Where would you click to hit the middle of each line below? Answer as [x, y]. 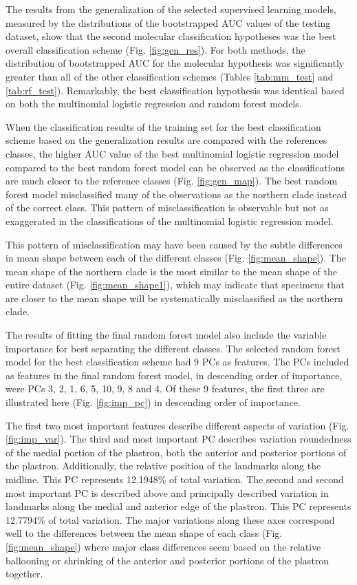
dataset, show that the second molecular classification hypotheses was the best [171, 36]
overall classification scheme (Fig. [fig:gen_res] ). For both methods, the [155, 49]
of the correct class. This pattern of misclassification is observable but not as [167, 208]
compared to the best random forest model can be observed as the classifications [175, 167]
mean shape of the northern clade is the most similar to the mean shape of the [171, 271]
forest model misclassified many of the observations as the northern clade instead [176, 194]
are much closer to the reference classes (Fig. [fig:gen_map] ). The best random [172, 181]
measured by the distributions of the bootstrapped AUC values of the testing [168, 22]
